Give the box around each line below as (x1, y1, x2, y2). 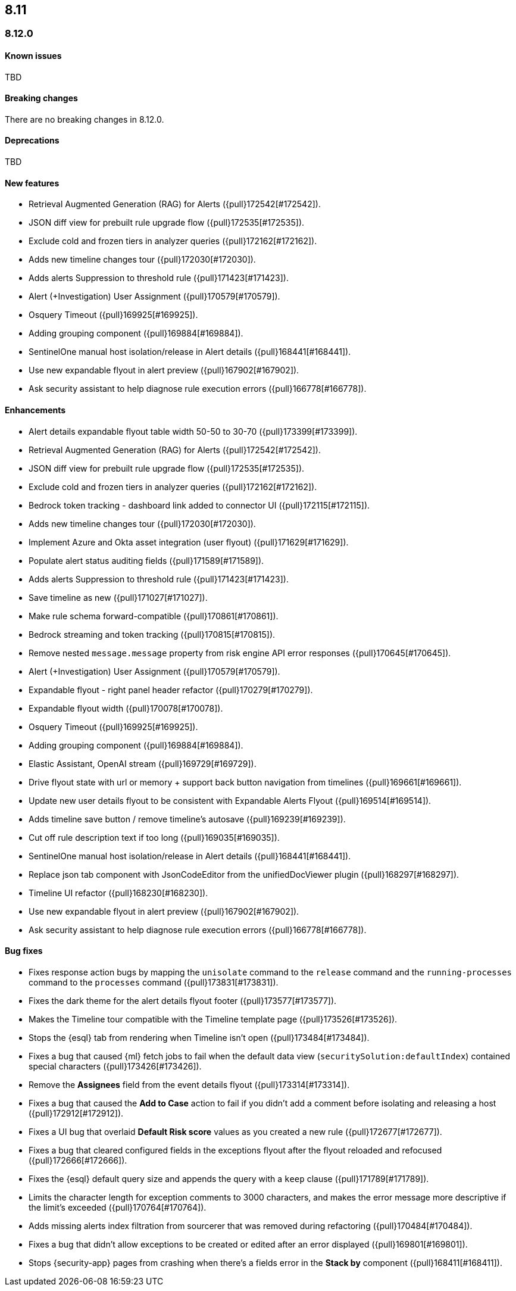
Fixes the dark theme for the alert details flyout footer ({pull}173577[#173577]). (29, 995, 337, 1006)
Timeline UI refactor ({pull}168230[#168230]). (29, 887, 208, 898)
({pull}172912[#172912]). (29, 1108, 124, 1118)
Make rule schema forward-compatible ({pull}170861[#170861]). (29, 610, 279, 621)
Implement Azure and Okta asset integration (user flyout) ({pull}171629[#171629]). (29, 537, 349, 547)
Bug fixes (5, 946, 43, 956)
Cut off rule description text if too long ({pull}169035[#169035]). (29, 832, 280, 843)
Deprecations (5, 135, 60, 146)
